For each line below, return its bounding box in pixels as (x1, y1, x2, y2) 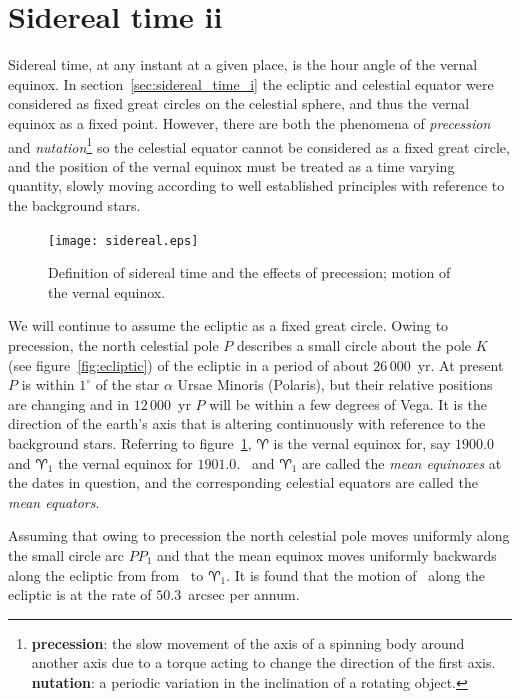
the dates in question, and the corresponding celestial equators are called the (8, 472, 478, 493)
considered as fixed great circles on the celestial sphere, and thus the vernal (8, 93, 470, 114)
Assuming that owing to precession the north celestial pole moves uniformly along (8, 525, 510, 546)
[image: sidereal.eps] (48, 233, 199, 248)
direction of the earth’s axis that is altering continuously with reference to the (8, 413, 486, 434)
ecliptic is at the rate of (8, 584, 152, 605)
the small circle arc (8, 544, 125, 565)
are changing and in (8, 393, 130, 414)
